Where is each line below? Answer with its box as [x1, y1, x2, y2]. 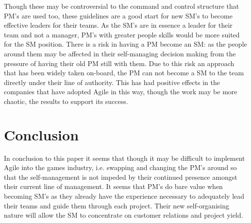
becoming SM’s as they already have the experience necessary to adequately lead [4, 191, 245, 201]
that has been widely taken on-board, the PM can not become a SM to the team [4, 68, 244, 78]
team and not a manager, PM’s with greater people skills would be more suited [4, 29, 240, 39]
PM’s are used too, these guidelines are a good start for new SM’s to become [4, 10, 233, 20]
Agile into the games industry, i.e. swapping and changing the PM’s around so [4, 162, 237, 172]
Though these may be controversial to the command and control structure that [4, 1, 239, 11]
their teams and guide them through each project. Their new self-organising [4, 200, 229, 210]
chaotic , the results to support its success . [4, 96, 128, 106]
